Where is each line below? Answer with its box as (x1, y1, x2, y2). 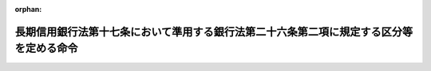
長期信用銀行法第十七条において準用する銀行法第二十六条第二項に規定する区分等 (14, 24, 413, 39)
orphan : (14, 5, 42, 13)
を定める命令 (14, 42, 78, 55)
